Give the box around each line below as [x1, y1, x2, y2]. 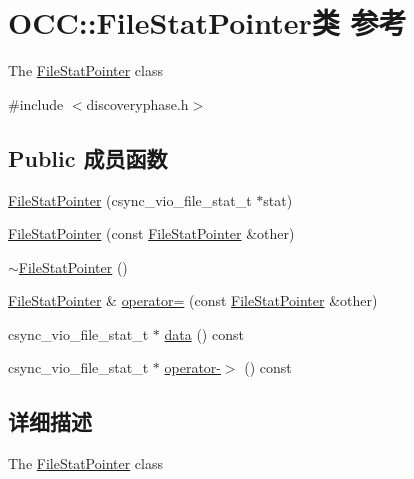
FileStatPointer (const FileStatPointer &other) [8, 223, 295, 244]
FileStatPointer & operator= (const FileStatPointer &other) [8, 290, 378, 311]
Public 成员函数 [8, 142, 168, 173]
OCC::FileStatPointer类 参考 [8, 2, 407, 43]
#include [8, 93, 64, 114]
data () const [164, 323, 244, 344]
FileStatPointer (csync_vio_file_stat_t [8, 189, 252, 210]
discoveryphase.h [86, 93, 189, 114]
